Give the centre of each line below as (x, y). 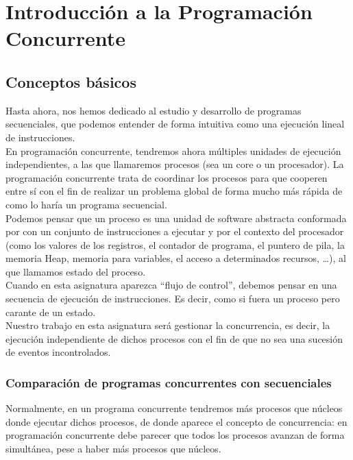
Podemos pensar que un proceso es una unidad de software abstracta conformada (176, 218)
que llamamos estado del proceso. (76, 271)
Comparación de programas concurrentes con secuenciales (169, 382)
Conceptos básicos (71, 81)
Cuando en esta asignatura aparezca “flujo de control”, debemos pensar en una (171, 285)
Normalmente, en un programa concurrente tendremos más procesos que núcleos (174, 408)
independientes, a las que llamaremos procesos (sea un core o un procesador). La (175, 164)
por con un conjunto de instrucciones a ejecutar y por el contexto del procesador (175, 231)
